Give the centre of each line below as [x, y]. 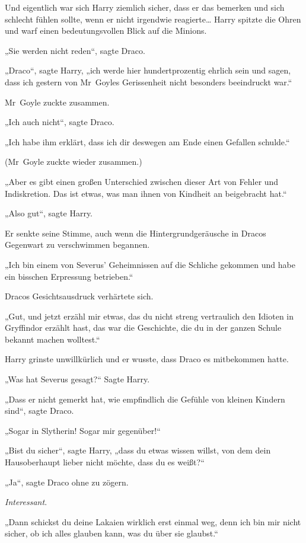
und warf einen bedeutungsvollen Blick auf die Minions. [106, 31]
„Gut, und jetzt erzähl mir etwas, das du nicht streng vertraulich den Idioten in [149, 316]
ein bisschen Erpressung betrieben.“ [69, 276]
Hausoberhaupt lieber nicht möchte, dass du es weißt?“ [105, 462]
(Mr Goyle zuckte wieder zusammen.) [74, 162]
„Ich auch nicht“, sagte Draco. [60, 122]
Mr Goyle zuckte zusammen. [57, 102]
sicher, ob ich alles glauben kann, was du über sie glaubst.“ [111, 533]
